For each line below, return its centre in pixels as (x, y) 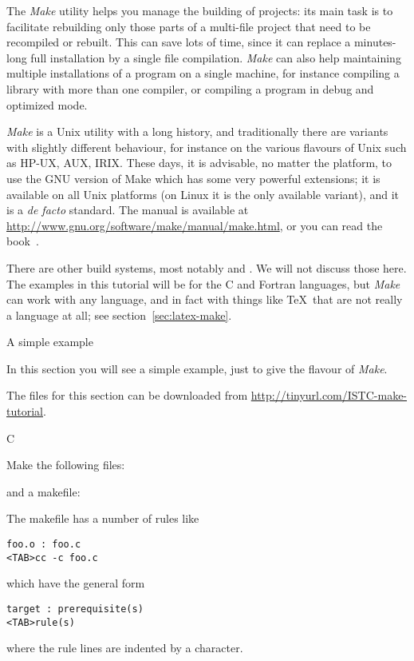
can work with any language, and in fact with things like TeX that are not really (205, 299)
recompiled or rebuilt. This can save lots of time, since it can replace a (179, 42)
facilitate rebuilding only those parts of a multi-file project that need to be (189, 26)
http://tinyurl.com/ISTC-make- (329, 395)
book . (23, 241)
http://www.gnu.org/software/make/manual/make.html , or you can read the (195, 225)
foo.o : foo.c (44, 545)
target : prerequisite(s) (75, 609)
